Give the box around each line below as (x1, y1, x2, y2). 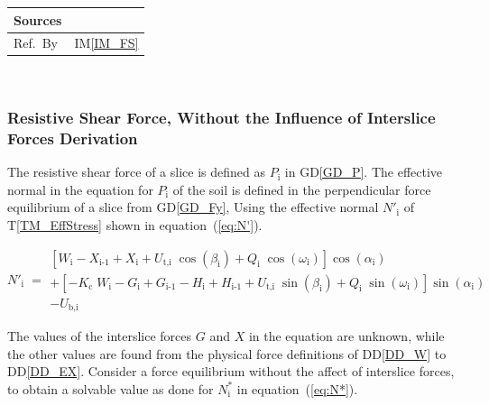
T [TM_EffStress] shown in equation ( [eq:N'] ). (7, 215, 263, 234)
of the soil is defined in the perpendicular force (172, 179, 431, 198)
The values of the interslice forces (7, 327, 192, 345)
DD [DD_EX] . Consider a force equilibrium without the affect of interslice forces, (7, 362, 455, 381)
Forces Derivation (7, 126, 138, 149)
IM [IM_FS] (74, 33, 139, 52)
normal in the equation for (7, 179, 153, 198)
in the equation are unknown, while (248, 327, 445, 345)
